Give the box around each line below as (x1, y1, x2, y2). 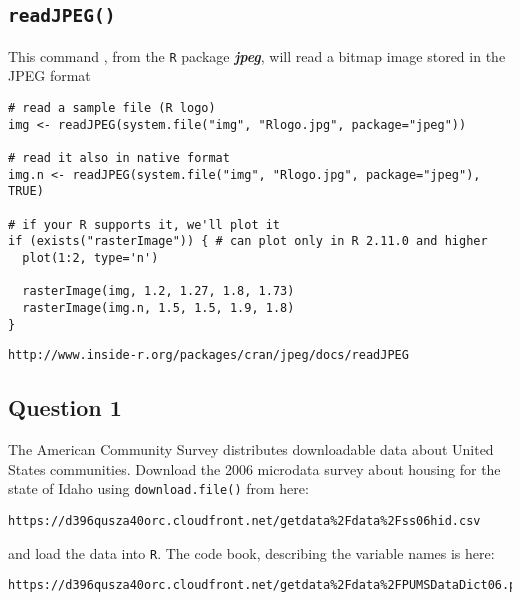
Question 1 (8, 392, 122, 423)
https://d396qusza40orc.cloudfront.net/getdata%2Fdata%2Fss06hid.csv (8, 513, 481, 528)
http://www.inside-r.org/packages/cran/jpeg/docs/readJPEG (8, 348, 409, 363)
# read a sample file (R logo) (8, 101, 216, 116)
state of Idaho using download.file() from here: (8, 478, 309, 499)
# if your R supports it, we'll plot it (8, 217, 281, 232)
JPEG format (8, 65, 91, 86)
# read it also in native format (8, 151, 230, 165)
